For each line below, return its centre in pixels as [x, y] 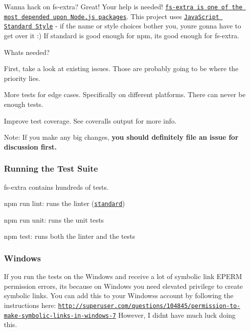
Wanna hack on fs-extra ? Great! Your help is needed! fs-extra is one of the [123, 6]
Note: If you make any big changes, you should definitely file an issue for [121, 137]
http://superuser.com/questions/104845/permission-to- [149, 306]
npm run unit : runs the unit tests [54, 219]
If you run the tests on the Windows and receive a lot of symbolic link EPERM [123, 276]
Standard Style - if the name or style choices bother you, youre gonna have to [123, 26]
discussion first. [31, 146]
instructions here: [30, 305]
